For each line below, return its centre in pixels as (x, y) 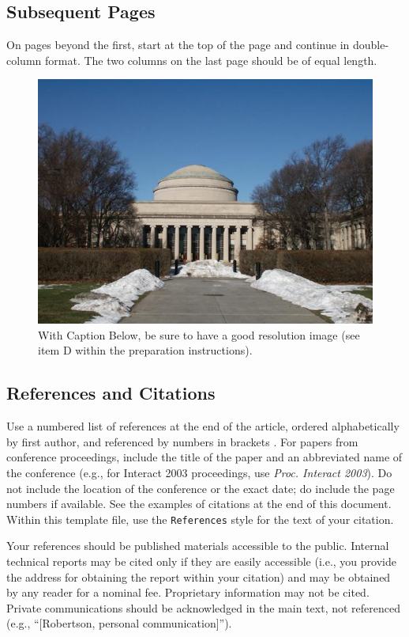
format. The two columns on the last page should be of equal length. (211, 60)
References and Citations (111, 393)
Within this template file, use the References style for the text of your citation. (200, 519)
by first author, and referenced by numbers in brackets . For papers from (182, 441)
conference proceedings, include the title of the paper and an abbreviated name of (204, 457)
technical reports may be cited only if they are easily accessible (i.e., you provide (201, 561)
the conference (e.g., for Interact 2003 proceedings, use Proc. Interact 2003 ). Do (199, 472)
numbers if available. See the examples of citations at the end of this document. (199, 504)
